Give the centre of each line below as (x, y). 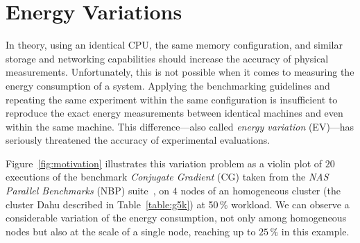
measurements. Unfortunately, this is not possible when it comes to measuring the (180, 72)
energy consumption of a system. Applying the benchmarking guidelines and (168, 85)
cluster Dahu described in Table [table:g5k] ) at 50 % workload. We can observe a (178, 204)
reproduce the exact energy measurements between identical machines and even (174, 113)
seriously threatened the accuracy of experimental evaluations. (138, 140)
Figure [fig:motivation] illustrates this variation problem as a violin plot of (164, 163)
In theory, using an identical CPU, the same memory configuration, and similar (174, 45)
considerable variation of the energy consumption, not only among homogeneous (176, 218)
